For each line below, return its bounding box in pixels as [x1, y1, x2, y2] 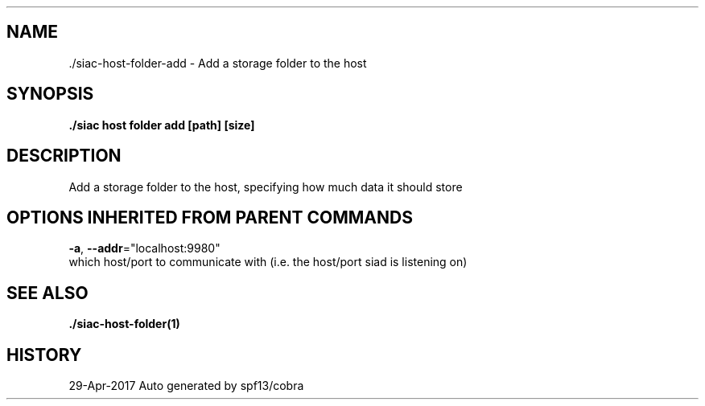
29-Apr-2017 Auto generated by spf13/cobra [68, 379, 304, 393]
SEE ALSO [6, 282, 89, 303]
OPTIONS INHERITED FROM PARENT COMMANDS [6, 207, 413, 228]
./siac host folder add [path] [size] [68, 117, 255, 132]
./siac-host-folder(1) [68, 317, 180, 331]
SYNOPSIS [6, 84, 94, 105]
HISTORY [6, 344, 82, 365]
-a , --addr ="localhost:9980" [68, 241, 221, 256]
